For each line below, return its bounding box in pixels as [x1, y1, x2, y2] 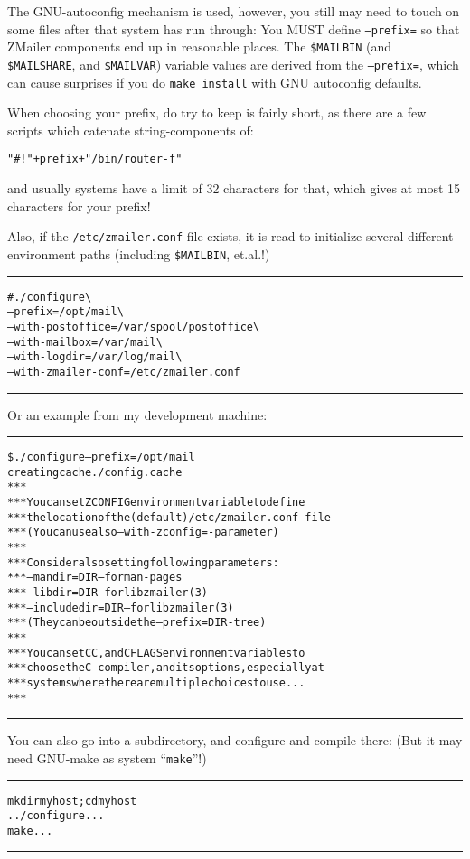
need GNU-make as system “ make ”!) [7, 748, 207, 767]
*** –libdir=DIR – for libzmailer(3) [7, 586, 208, 599]
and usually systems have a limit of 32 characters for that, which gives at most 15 [7, 179, 461, 198]
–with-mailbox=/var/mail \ [7, 335, 163, 349]
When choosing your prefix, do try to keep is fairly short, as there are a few [7, 103, 427, 122]
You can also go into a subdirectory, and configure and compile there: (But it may [7, 731, 463, 750]
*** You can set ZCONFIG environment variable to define [7, 496, 305, 509]
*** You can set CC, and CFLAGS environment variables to [7, 646, 305, 659]
